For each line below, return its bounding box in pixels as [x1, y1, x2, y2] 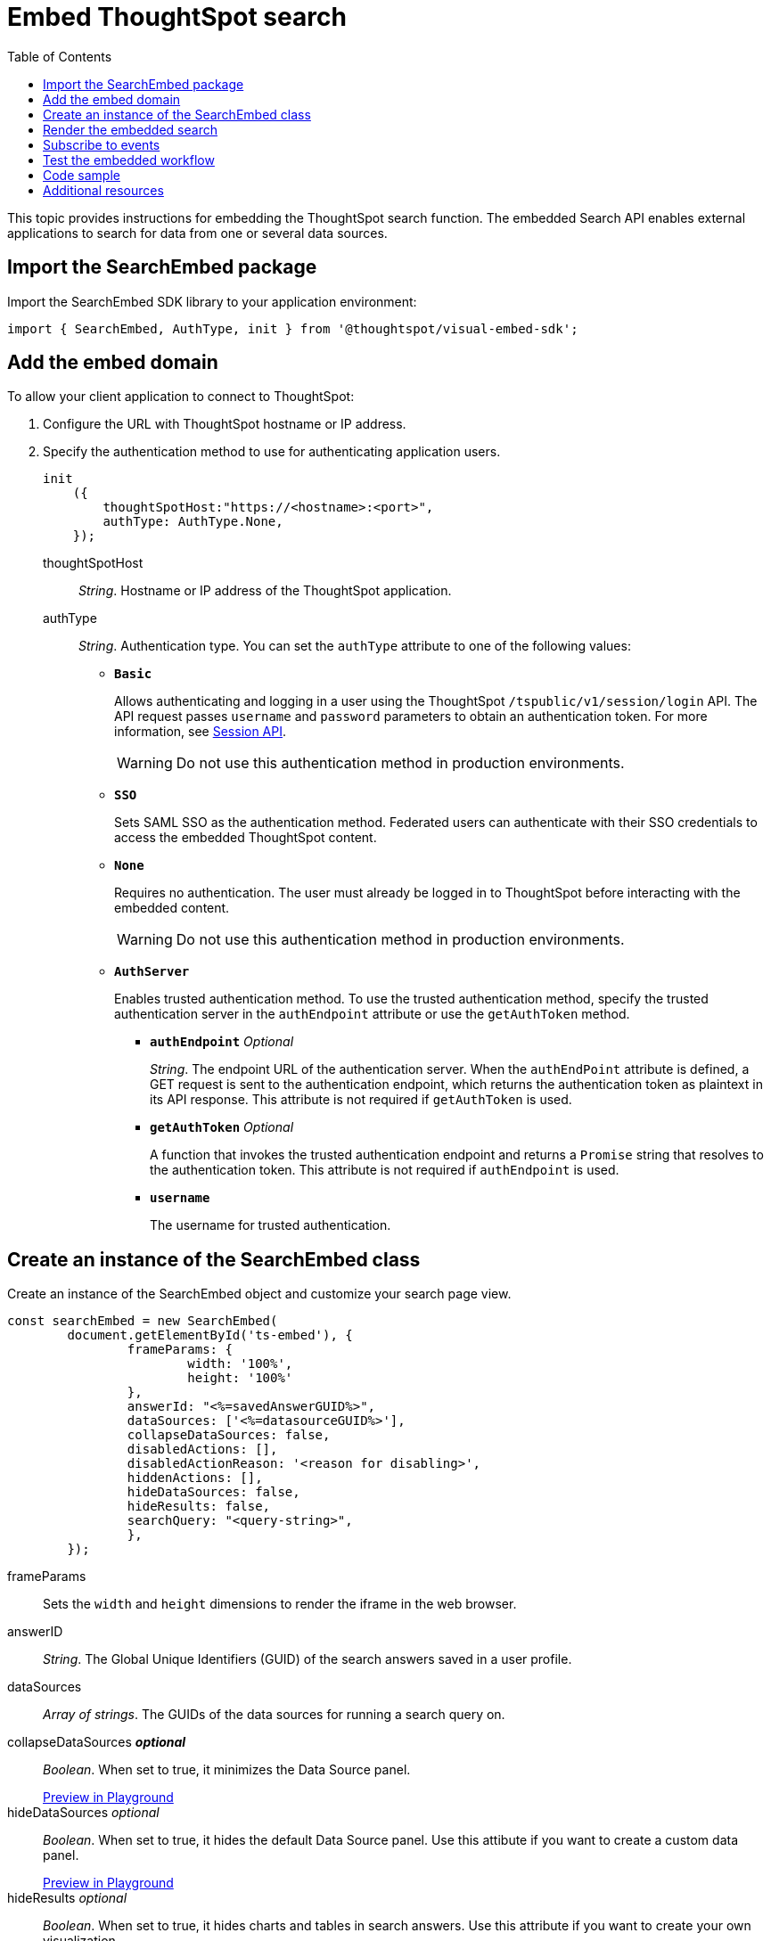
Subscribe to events [43, 136, 160, 152]
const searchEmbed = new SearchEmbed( [7, 1314, 278, 1329]
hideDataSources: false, [127, 1485, 300, 1500]
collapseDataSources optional [7, 1734, 186, 1750]
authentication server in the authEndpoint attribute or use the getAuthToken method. [114, 1006, 630, 1022]
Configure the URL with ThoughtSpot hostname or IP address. [43, 416, 406, 432]
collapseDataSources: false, [127, 1428, 331, 1443]
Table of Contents [7, 48, 112, 64]
